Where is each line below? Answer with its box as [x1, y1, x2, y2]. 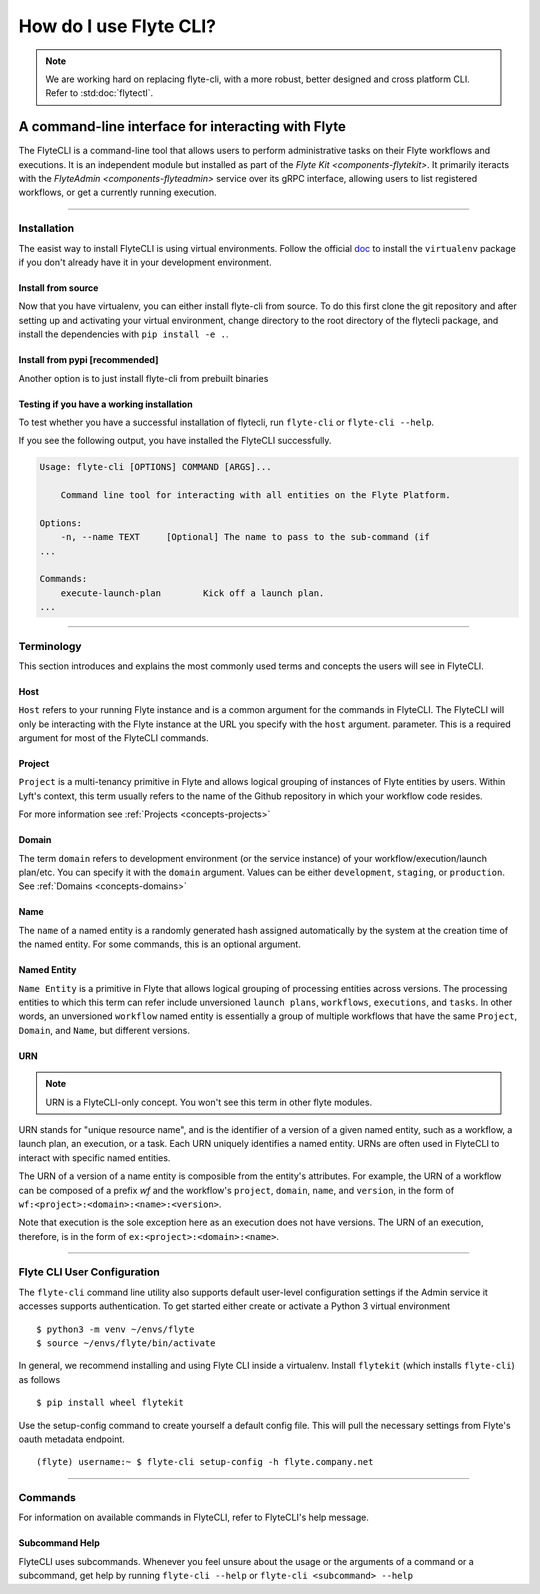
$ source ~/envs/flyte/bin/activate [36, 1337, 216, 1349]
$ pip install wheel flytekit [36, 1397, 185, 1409]
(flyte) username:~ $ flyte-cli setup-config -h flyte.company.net [36, 1456, 374, 1468]
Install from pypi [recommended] [18, 354, 159, 366]
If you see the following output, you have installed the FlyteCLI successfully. [18, 435, 332, 447]
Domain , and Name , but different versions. [18, 1024, 190, 1036]
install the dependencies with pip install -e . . [18, 328, 229, 340]
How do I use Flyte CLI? [18, 15, 217, 37]
